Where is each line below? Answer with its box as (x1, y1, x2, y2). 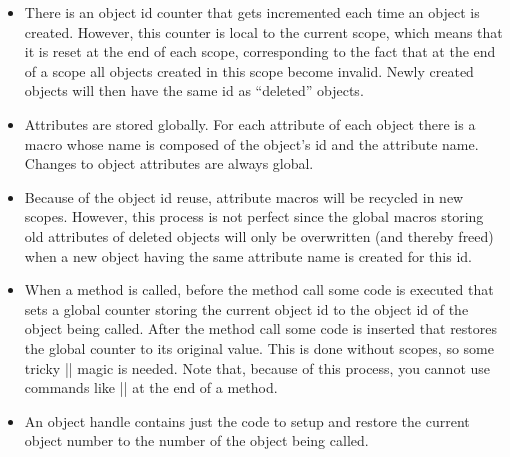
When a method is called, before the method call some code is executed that (24, 279, 494, 300)
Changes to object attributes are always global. (24, 153, 314, 174)
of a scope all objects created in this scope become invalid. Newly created (24, 60, 474, 81)
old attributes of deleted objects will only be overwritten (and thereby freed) (24, 225, 494, 246)
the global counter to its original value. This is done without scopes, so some (24, 337, 494, 358)
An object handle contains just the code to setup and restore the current (24, 410, 470, 431)
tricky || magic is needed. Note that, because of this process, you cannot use (24, 357, 491, 378)
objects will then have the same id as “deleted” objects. (24, 80, 364, 101)
